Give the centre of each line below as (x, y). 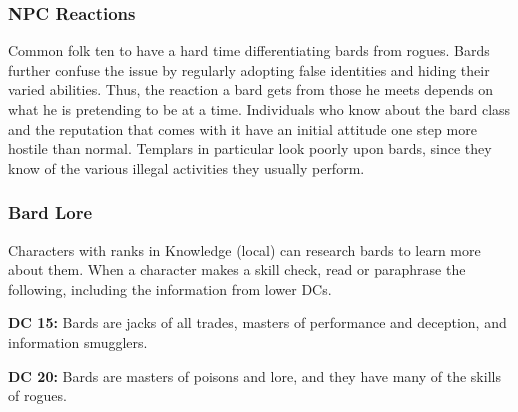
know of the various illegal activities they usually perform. (186, 167)
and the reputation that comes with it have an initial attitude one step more (242, 128)
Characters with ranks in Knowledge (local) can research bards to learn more (244, 249)
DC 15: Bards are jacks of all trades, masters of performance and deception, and (257, 322)
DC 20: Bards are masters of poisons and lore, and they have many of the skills (254, 375)
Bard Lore (50, 212)
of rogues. (37, 395)
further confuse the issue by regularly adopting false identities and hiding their (249, 69)
